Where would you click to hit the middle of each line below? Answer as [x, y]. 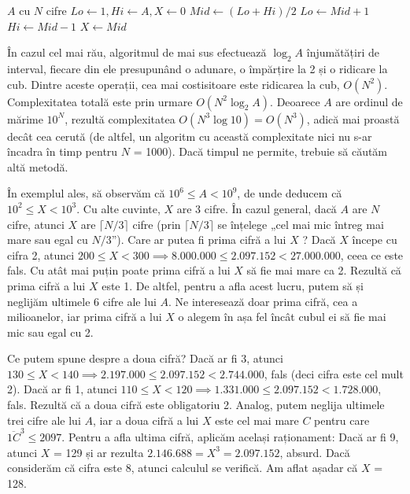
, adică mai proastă [353, 118]
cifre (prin [157, 224]
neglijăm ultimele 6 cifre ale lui [82, 301]
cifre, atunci [36, 224]
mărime [25, 118]
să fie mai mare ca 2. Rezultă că [324, 270]
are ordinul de [369, 101]
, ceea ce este [372, 254]
